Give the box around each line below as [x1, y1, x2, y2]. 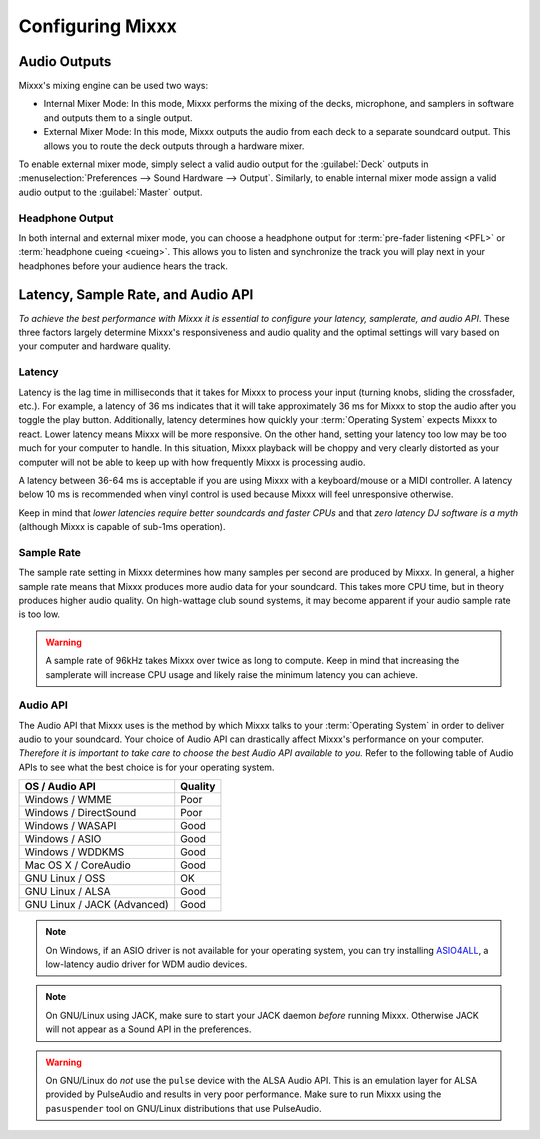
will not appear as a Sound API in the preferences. [45, 1023, 252, 1035]
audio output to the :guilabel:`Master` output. [18, 186, 203, 198]
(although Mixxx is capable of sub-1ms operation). [18, 521, 226, 533]
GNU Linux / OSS [24, 871, 106, 885]
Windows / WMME [24, 793, 112, 807]
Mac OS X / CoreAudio [24, 858, 132, 872]
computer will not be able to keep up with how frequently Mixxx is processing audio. [18, 456, 366, 468]
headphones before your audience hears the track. [18, 260, 229, 272]
